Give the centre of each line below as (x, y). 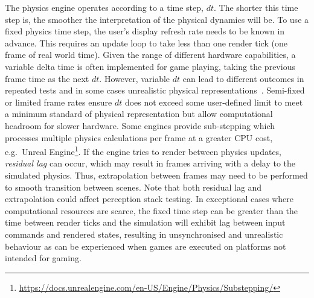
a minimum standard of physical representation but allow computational (139, 114)
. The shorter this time (256, 7)
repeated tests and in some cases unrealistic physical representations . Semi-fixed (155, 90)
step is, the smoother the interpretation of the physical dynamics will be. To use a (157, 19)
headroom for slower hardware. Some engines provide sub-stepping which (140, 125)
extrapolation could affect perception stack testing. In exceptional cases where (149, 199)
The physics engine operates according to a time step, (104, 7)
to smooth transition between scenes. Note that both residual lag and (133, 187)
